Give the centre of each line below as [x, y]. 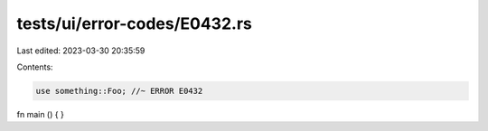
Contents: [35, 67]
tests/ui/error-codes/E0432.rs [134, 23]
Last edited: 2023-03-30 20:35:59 [81, 51]
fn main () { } [41, 114]
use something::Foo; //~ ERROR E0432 [119, 91]
